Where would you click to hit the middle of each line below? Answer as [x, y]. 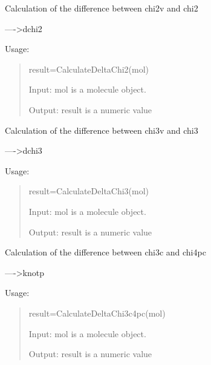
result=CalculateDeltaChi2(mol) [89, 69]
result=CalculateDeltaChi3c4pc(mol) [97, 313]
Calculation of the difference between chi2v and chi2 [102, 8]
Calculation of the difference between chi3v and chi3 [102, 130]
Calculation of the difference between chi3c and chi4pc [105, 252]
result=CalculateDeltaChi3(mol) [89, 191]
